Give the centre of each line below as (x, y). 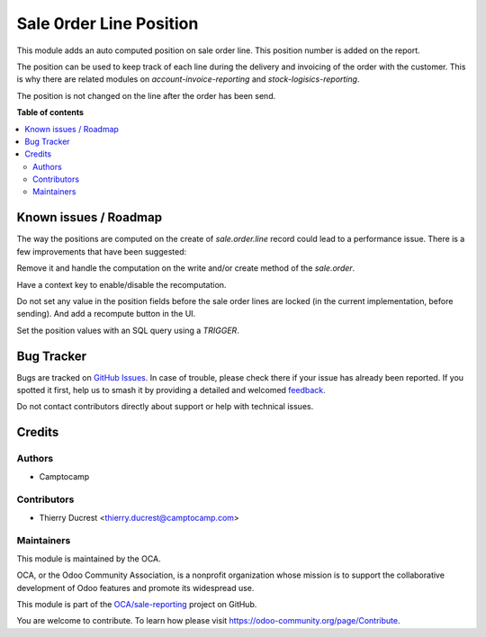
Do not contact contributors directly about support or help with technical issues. (165, 407)
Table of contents (50, 112)
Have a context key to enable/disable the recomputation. (121, 284)
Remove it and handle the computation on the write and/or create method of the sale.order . (186, 268)
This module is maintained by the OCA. (89, 559)
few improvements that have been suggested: (102, 251)
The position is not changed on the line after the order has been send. (146, 95)
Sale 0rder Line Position (108, 23)
